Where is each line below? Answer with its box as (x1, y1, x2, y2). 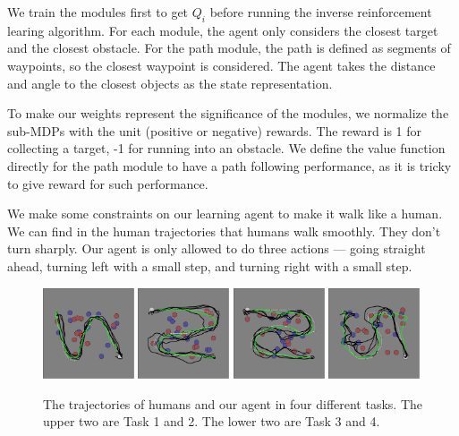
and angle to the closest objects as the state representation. (7, 73, 333, 92)
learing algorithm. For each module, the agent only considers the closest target (7, 21, 438, 39)
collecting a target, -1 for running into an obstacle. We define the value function (7, 139, 446, 158)
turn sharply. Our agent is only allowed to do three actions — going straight (7, 239, 426, 258)
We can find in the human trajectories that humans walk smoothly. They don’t (7, 221, 441, 240)
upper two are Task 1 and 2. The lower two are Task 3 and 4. (43, 412, 380, 431)
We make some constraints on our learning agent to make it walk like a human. (7, 204, 443, 223)
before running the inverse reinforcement (209, 3, 432, 21)
